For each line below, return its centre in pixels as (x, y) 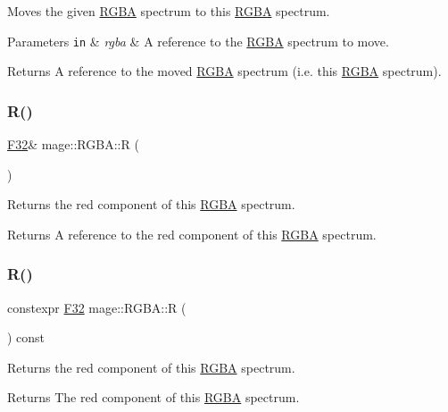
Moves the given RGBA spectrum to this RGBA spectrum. (169, 11)
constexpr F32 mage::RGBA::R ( (97, 307)
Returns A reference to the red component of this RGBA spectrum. (192, 234)
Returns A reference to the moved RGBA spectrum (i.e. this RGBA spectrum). (224, 71)
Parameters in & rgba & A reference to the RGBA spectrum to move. (198, 41)
